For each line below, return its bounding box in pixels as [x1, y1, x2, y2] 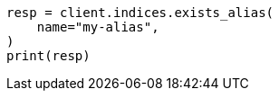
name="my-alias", [36, 20, 159, 34]
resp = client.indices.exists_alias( [6, 5, 274, 20]
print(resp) [6, 49, 91, 63]
